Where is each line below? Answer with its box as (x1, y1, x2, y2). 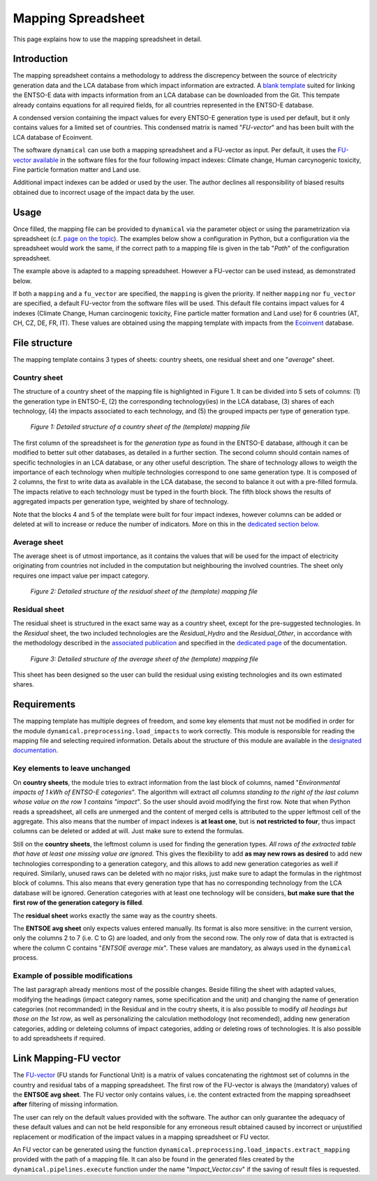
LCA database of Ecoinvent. (13, 133, 94, 141)
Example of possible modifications (13, 971, 133, 981)
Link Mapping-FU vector (13, 1052, 121, 1064)
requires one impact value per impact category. (13, 571, 149, 580)
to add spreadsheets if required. (13, 1034, 105, 1043)
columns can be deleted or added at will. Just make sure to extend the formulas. (13, 827, 244, 835)
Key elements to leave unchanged (13, 763, 131, 773)
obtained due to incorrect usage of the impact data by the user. (13, 188, 195, 196)
